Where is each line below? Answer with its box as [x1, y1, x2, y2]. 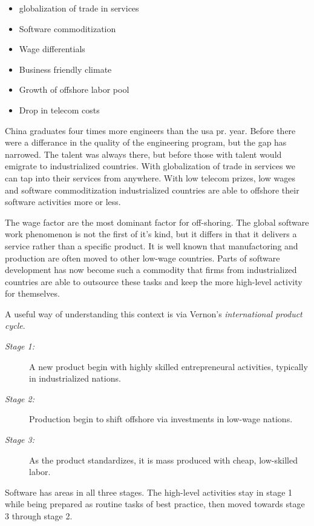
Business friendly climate [19, 62, 112, 75]
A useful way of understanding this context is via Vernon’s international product [5, 307, 303, 320]
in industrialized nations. [29, 372, 121, 385]
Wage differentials [19, 42, 85, 55]
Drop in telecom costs [19, 103, 100, 116]
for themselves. [5, 287, 60, 300]
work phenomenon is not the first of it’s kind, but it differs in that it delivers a [5, 228, 297, 240]
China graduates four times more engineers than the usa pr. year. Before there [5, 124, 296, 137]
